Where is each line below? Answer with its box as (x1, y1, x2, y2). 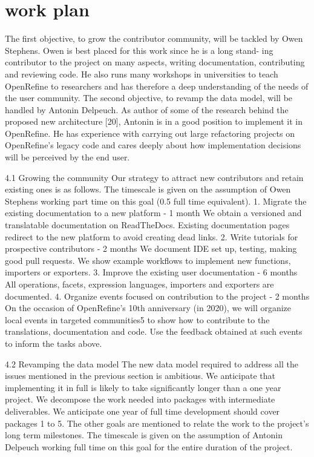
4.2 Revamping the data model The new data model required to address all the (5, 357, 299, 370)
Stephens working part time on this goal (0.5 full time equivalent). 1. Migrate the (5, 194, 307, 207)
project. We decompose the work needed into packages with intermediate (5, 393, 275, 406)
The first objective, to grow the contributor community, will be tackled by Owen (5, 32, 303, 45)
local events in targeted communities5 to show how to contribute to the (5, 313, 270, 326)
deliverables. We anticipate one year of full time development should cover (5, 404, 280, 417)
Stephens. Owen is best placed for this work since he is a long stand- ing (5, 44, 273, 56)
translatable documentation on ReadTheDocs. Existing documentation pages (5, 219, 290, 231)
